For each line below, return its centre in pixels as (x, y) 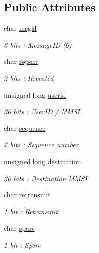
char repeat (21, 61)
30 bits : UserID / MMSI (42, 111)
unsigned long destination (43, 161)
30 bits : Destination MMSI (46, 178)
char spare (19, 228)
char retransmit (27, 195)
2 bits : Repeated (29, 78)
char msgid (20, 28)
